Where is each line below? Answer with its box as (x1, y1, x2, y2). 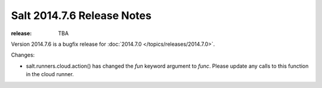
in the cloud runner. (26, 71, 74, 78)
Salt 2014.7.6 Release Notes (11, 9, 152, 22)
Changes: (11, 51, 35, 59)
